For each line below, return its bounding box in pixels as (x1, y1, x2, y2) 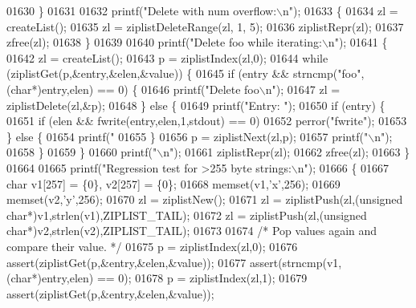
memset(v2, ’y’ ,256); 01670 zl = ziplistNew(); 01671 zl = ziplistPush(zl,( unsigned (6, 191, 403, 208)
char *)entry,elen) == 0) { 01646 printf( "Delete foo (10, 80, 259, 97)
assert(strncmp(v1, (249, 253, 342, 270)
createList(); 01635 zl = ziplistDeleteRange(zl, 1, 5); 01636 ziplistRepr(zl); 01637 (6, 18, 404, 34)
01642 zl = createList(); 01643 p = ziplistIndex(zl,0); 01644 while (6, 49, 328, 66)
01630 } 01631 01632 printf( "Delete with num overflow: (6, 2, 277, 18)
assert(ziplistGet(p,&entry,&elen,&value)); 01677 (6, 253, 247, 270)
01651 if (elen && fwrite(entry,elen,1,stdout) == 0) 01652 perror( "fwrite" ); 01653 (6, 112, 407, 129)
